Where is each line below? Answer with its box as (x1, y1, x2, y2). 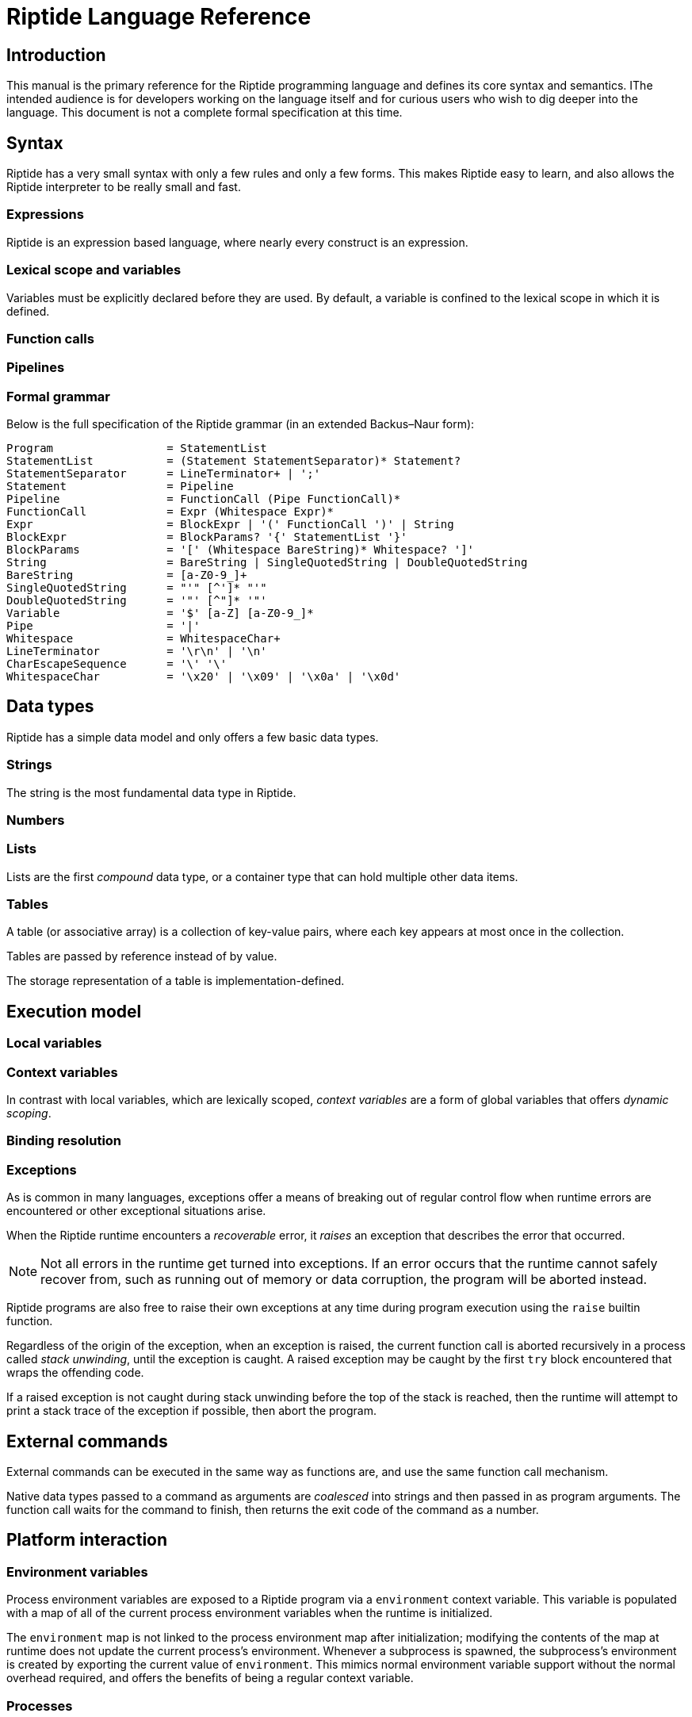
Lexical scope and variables (6, 262, 182, 278)
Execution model (6, 1001, 142, 1021)
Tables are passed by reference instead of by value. (6, 949, 277, 964)
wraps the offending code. (6, 1366, 144, 1380)
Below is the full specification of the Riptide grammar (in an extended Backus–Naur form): (6, 417, 475, 431)
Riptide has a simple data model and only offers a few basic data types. (6, 730, 379, 744)
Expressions (6, 206, 84, 223)
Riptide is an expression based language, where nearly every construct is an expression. (6, 235, 468, 249)
